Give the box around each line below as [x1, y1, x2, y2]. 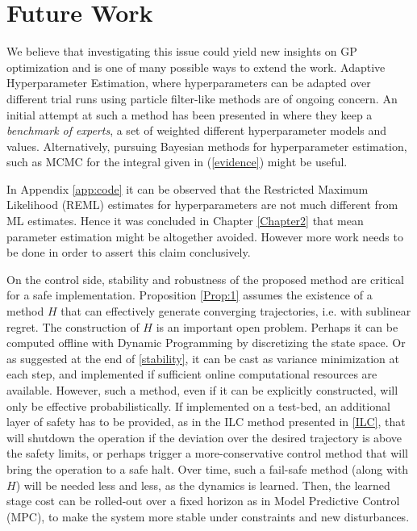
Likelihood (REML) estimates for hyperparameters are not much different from [6, 196, 398, 213]
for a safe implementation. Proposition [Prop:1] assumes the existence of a [6, 286, 373, 303]
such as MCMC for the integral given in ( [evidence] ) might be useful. [6, 153, 348, 170]
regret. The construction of [6, 318, 140, 335]
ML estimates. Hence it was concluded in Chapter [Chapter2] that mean [6, 212, 364, 229]
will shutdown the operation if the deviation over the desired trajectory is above [6, 429, 402, 445]
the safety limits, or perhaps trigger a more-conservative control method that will [6, 445, 408, 462]
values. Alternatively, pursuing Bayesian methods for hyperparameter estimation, [6, 137, 407, 154]
